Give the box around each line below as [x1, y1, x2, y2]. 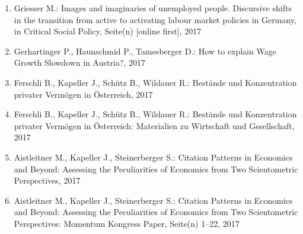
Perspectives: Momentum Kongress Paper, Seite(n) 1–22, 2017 [14, 217, 240, 229]
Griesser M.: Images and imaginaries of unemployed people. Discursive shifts [14, 2, 292, 14]
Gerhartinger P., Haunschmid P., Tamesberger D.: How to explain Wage [14, 44, 276, 57]
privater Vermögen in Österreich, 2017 [14, 88, 153, 100]
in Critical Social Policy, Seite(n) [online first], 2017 [14, 25, 202, 37]
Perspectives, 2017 [14, 174, 81, 187]
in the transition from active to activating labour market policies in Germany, [14, 13, 296, 25]
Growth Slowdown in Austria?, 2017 [14, 56, 145, 69]
